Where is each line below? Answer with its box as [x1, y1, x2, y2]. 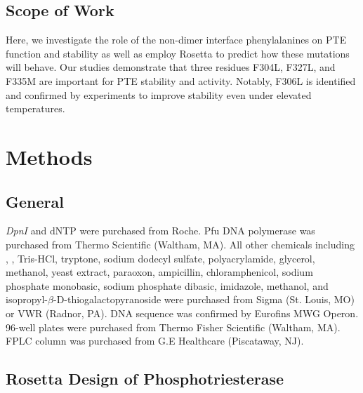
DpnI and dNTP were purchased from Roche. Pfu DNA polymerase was [6, 223, 315, 238]
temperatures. [6, 101, 65, 116]
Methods [6, 142, 93, 171]
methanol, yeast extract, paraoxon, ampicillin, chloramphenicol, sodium [6, 265, 313, 279]
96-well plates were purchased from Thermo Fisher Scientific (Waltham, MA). [6, 319, 341, 334]
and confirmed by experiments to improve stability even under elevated [6, 87, 312, 102]
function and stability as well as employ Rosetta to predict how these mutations [6, 46, 350, 60]
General [6, 190, 64, 212]
